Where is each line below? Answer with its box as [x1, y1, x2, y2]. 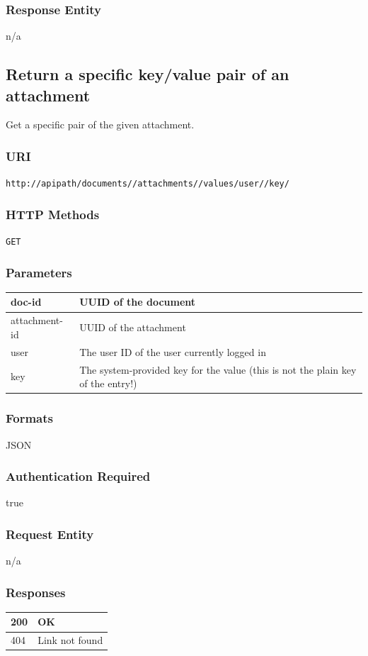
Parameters [6, 263, 72, 281]
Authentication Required [6, 467, 151, 485]
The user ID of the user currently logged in [79, 344, 266, 359]
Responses [6, 583, 66, 601]
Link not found [38, 633, 103, 647]
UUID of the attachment [79, 320, 186, 335]
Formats [6, 409, 53, 427]
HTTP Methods [6, 205, 100, 223]
